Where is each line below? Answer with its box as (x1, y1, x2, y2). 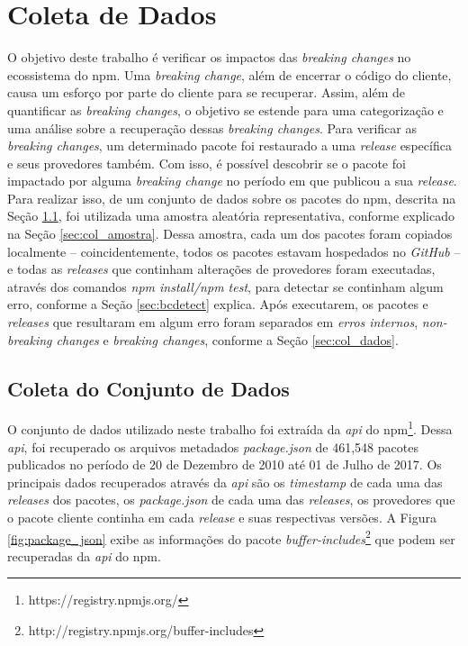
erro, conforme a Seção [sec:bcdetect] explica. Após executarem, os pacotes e (7, 295, 428, 314)
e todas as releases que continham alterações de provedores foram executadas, (7, 259, 436, 278)
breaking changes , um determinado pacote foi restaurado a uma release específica (7, 136, 452, 155)
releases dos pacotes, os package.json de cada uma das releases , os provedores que (7, 490, 455, 509)
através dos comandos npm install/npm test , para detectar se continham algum (7, 277, 444, 296)
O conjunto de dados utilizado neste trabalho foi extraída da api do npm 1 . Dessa (7, 417, 453, 439)
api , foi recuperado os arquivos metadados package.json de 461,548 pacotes (7, 437, 418, 456)
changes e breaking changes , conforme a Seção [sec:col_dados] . (56, 330, 399, 349)
